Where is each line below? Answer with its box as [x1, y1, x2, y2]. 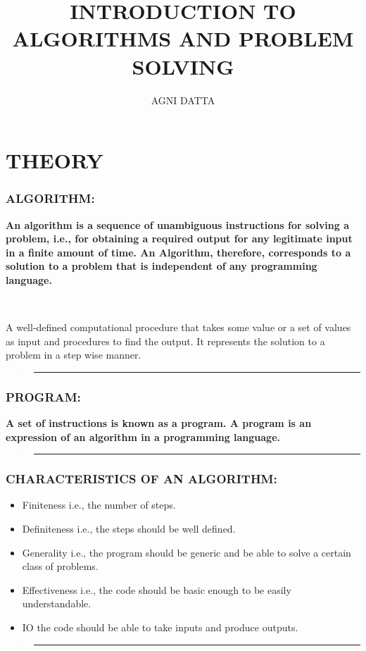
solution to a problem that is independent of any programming [6, 259, 317, 273]
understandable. [22, 596, 91, 611]
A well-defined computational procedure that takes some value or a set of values [6, 320, 351, 335]
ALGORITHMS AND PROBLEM [12, 24, 354, 53]
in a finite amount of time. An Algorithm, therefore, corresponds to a [6, 244, 351, 259]
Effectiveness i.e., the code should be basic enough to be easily [22, 582, 291, 597]
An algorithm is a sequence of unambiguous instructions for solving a [6, 217, 350, 232]
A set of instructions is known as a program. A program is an [6, 416, 312, 430]
